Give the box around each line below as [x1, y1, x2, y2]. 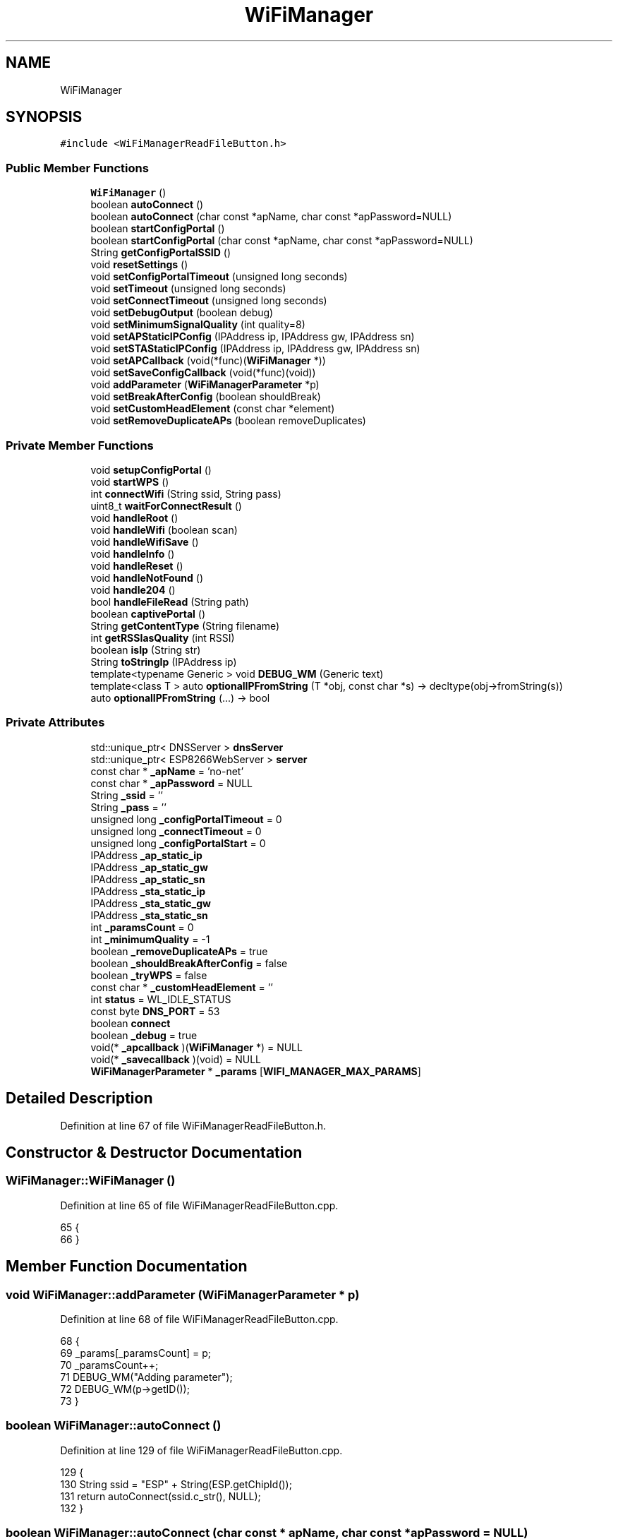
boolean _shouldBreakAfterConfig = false [90, 957, 288, 969]
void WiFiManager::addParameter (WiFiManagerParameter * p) [6, 1287, 360, 1302]
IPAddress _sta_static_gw [90, 897, 212, 909]
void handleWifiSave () [90, 535, 199, 548]
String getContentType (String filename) [90, 619, 280, 632]
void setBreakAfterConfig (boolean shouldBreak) [90, 390, 321, 403]
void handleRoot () [90, 511, 178, 524]
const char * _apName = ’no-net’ [90, 765, 244, 777]
